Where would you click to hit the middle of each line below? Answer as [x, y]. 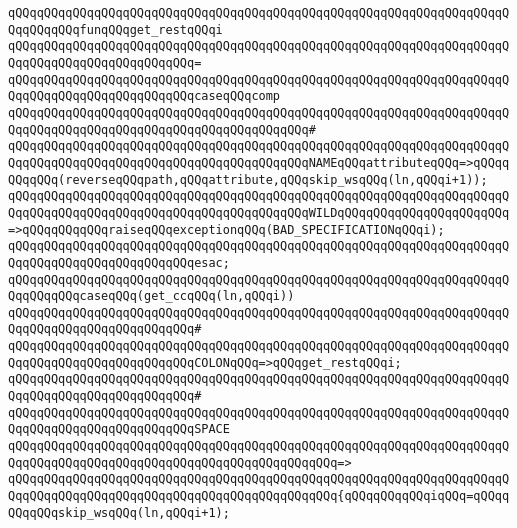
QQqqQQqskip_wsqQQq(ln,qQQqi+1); [119, 512]
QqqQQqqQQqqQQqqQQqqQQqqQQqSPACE [119, 429]
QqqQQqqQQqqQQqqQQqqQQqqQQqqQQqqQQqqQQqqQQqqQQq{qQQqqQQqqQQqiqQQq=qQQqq [259, 496]
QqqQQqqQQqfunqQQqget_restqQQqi [115, 29]
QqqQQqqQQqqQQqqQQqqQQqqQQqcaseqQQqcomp [144, 96]
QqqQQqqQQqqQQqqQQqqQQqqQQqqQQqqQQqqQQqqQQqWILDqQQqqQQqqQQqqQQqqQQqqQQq [259, 212]
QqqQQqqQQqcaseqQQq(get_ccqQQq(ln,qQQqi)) [151, 296]
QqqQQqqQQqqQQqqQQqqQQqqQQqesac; [119, 262]
